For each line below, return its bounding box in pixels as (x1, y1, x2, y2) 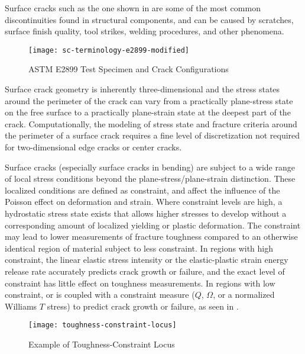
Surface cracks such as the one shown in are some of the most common (5, 2, 261, 14)
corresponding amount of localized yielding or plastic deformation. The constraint (5, 218, 301, 231)
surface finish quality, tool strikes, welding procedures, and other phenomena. (5, 25, 284, 37)
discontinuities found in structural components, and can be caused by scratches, (5, 13, 294, 25)
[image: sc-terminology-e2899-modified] (28, 46, 190, 54)
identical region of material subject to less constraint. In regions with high (5, 242, 273, 254)
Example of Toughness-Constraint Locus (28, 337, 175, 350)
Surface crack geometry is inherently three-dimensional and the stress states (5, 83, 280, 95)
